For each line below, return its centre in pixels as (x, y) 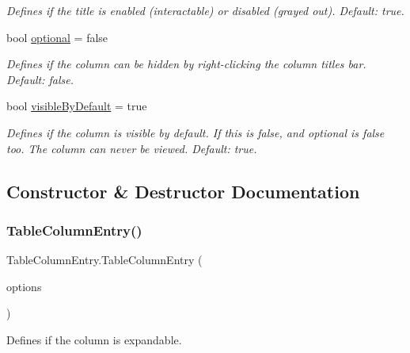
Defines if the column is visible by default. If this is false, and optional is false (196, 132)
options (24, 286)
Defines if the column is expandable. (94, 339)
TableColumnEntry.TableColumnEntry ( (104, 260)
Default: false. (40, 79)
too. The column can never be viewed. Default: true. (132, 148)
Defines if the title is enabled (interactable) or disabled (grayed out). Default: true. (205, 10)
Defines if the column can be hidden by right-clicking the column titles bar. (186, 64)
